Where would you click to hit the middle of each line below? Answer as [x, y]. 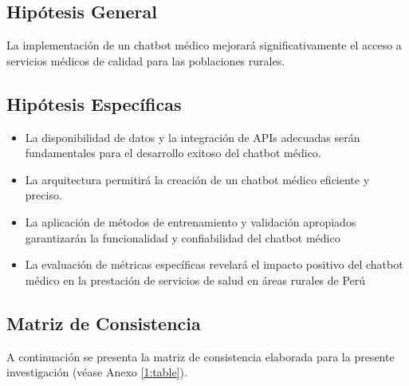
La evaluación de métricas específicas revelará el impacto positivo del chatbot [214, 264]
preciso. [43, 195]
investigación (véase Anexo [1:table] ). [97, 372]
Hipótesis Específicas [94, 103]
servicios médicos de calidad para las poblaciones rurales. [146, 60]
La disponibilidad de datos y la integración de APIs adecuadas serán [193, 137]
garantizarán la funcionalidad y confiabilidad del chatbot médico [183, 237]
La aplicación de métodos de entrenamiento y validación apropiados [191, 221]
